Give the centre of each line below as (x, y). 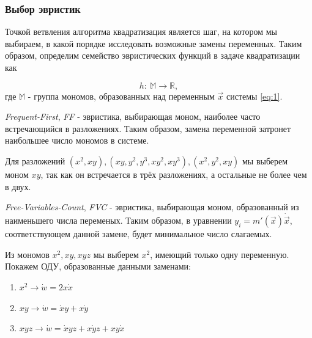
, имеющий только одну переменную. (220, 254)
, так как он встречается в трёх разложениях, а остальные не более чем (174, 174)
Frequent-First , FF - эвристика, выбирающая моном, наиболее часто (133, 116)
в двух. (18, 186)
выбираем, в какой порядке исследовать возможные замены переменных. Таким (154, 43)
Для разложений (35, 160)
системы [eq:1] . (254, 96)
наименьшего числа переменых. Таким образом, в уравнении (118, 220)
